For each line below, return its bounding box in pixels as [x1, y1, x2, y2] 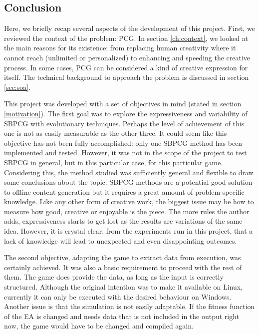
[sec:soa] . [4, 81, 31, 92]
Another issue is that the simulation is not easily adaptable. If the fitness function [4, 301, 255, 312]
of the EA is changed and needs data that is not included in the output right [4, 311, 240, 321]
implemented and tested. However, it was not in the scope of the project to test [4, 147, 247, 158]
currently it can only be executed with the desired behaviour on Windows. [4, 291, 232, 302]
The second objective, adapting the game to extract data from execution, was [4, 252, 241, 263]
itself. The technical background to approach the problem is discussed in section [4, 72, 249, 82]
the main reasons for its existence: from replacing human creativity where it [4, 42, 236, 53]
